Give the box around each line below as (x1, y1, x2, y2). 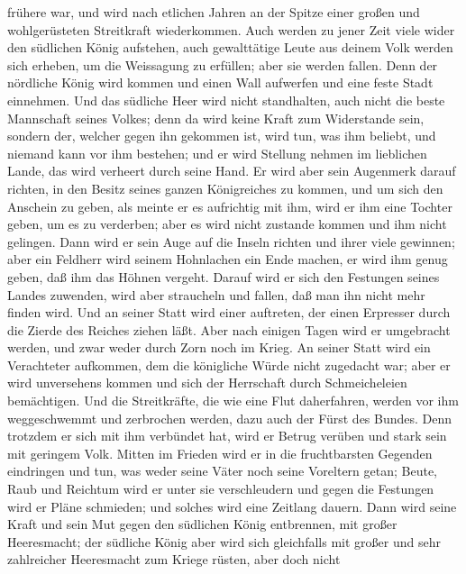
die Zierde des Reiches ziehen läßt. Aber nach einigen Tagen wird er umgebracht (7, 320, 451, 339)
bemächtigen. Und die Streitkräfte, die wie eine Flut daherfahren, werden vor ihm (7, 391, 459, 410)
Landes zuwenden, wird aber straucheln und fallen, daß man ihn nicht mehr (7, 285, 425, 304)
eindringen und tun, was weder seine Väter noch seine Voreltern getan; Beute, (7, 461, 437, 480)
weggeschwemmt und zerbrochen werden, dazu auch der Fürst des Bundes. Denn (7, 408, 452, 427)
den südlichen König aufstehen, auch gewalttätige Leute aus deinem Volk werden (7, 38, 453, 57)
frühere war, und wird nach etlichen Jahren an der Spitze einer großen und (7, 3, 420, 21)
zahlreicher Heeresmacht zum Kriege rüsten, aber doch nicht (7, 550, 341, 569)
